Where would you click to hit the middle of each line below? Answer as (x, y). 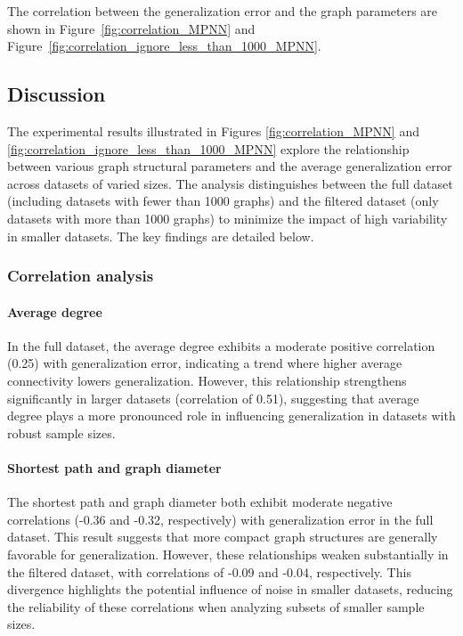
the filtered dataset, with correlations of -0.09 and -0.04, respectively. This (209, 571)
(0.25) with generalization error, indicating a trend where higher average (205, 363)
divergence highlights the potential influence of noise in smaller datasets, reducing (230, 589)
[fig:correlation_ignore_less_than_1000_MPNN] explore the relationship (208, 148)
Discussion (57, 94)
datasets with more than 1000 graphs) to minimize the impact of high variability (227, 218)
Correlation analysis (81, 276)
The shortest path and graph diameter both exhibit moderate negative (200, 502)
